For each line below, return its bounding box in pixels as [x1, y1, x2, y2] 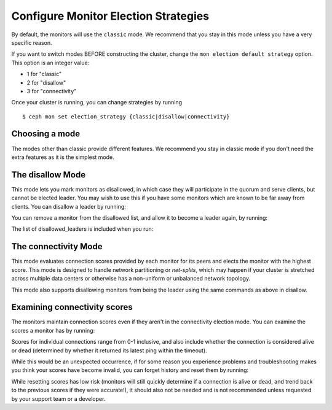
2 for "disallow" [26, 79, 66, 86]
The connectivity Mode [11, 241, 103, 252]
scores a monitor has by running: [11, 327, 95, 334]
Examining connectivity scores [11, 302, 133, 312]
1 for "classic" [26, 71, 62, 78]
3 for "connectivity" [26, 87, 77, 95]
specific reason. [11, 39, 52, 46]
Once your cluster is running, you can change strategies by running [11, 99, 183, 106]
